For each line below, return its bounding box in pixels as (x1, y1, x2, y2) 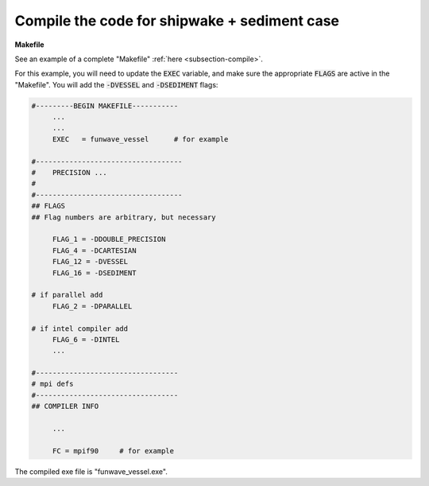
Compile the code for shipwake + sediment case (14, 12, 340, 29)
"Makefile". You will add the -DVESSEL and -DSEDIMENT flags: (14, 80, 218, 89)
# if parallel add (31, 290, 103, 300)
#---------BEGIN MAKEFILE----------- (31, 101, 179, 111)
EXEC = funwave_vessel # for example (52, 134, 229, 143)
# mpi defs (31, 379, 74, 389)
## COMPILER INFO (31, 402, 99, 411)
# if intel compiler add (31, 324, 129, 333)
